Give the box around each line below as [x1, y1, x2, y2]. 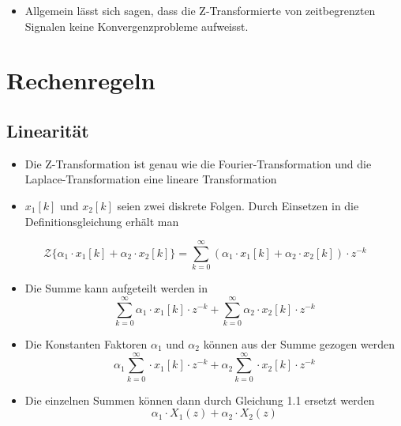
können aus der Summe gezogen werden [203, 335, 395, 352]
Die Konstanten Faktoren [24, 335, 148, 352]
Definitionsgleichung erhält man [24, 213, 179, 229]
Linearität [6, 118, 89, 142]
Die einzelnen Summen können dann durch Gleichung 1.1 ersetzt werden [24, 391, 375, 408]
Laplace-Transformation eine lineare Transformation [24, 171, 277, 187]
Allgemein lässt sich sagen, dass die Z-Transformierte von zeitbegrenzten [24, 2, 376, 18]
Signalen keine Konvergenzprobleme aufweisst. [24, 17, 249, 34]
